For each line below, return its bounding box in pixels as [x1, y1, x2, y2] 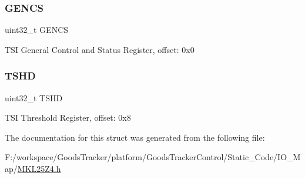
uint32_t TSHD [5, 91, 63, 104]
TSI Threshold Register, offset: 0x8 [5, 111, 131, 124]
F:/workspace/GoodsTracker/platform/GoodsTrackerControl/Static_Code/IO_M [5, 151, 301, 163]
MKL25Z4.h [17, 163, 61, 174]
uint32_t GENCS [5, 24, 69, 36]
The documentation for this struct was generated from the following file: [5, 131, 265, 143]
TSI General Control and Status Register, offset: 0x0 [5, 43, 195, 55]
